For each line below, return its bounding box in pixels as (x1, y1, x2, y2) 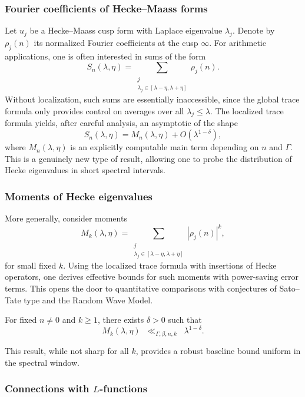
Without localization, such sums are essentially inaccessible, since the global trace (5, 93, 300, 105)
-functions (99, 381, 148, 396)
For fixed (5, 313, 37, 326)
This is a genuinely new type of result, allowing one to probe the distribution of (5, 152, 292, 164)
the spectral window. (5, 356, 79, 368)
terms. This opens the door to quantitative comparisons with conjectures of (5, 282, 277, 294)
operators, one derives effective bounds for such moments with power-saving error (5, 270, 299, 283)
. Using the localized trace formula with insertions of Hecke (63, 259, 277, 271)
